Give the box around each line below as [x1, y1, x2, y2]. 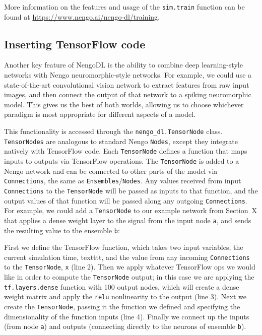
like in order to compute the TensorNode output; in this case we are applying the [4, 272, 254, 282]
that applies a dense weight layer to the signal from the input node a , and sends [4, 215, 251, 225]
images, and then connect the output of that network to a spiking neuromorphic [4, 89, 251, 100]
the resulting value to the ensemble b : [4, 225, 120, 235]
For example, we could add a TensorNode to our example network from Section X [4, 205, 257, 216]
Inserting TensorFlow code [4, 36, 146, 51]
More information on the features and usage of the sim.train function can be [4, 2, 245, 12]
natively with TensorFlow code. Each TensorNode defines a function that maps [4, 146, 247, 156]
